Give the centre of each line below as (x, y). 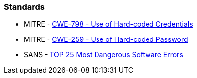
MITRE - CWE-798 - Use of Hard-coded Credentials (108, 24)
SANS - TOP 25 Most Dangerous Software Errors (103, 55)
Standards (25, 7)
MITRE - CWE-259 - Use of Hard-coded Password (106, 39)
